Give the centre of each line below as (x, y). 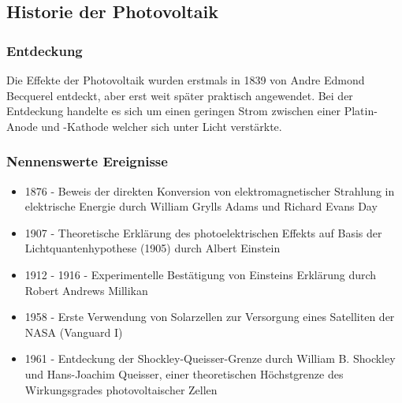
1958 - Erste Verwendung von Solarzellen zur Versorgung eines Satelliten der (210, 317)
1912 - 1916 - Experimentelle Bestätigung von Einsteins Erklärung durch (201, 274)
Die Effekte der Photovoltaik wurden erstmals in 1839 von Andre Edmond (186, 80)
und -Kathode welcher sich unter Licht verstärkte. (162, 126)
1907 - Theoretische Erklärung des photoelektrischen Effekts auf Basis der (203, 232)
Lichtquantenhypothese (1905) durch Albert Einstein (153, 248)
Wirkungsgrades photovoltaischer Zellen (121, 389)
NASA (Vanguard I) (74, 332)
